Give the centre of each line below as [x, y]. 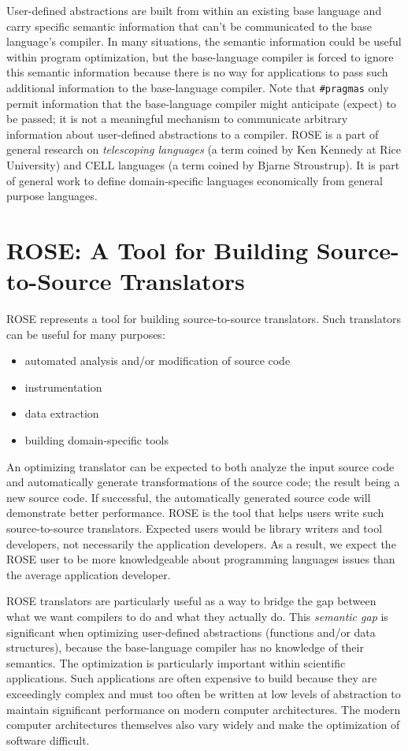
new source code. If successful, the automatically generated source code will [189, 497]
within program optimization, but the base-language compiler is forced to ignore [200, 56]
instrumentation [63, 387]
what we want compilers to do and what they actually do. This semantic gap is [197, 616]
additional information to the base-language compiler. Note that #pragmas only [198, 87]
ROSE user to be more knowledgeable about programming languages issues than [201, 559]
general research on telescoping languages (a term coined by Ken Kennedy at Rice [204, 149]
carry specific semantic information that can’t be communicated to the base [189, 26]
